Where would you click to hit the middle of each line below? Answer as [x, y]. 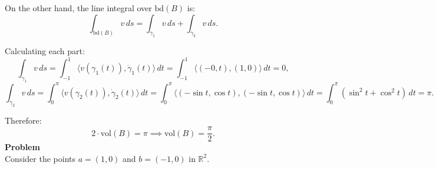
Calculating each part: [45, 51]
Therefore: [23, 120]
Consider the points [40, 158]
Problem [22, 147]
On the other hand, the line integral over [78, 8]
